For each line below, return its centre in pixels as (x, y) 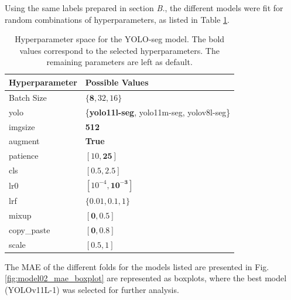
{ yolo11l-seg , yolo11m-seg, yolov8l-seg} (158, 112)
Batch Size (28, 97)
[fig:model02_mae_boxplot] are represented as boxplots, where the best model (146, 278)
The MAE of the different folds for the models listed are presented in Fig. (137, 266)
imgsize (22, 126)
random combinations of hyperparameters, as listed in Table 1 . (117, 19)
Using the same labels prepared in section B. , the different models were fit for (144, 8)
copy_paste (30, 229)
